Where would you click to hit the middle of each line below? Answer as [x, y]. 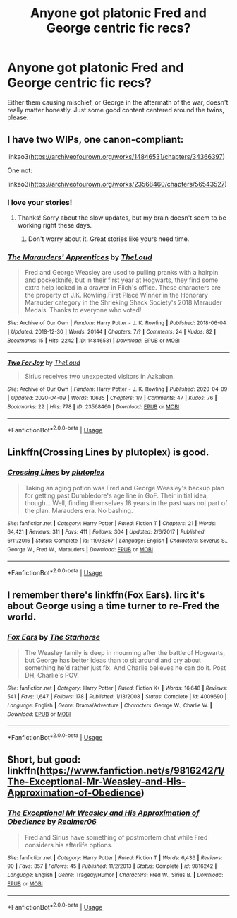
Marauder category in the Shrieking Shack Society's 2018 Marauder [123, 302]
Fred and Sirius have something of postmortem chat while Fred [116, 837]
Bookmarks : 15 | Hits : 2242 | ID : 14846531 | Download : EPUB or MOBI [93, 341]
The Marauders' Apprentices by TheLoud [80, 257]
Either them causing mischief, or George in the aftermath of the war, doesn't [118, 102]
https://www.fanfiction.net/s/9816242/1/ [132, 771]
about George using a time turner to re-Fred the [114, 606]
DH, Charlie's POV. [51, 675]
